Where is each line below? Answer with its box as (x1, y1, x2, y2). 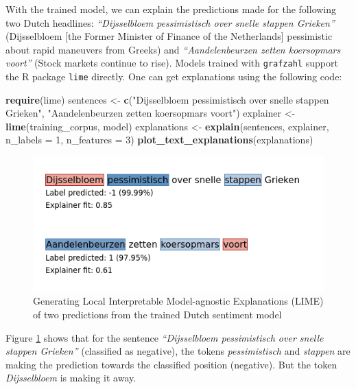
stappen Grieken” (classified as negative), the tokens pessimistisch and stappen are (5, 344, 351, 358)
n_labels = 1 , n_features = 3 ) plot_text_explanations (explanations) (5, 132, 313, 147)
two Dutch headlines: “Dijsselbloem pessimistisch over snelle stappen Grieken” (5, 15, 335, 30)
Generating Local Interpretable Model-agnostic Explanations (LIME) (33, 294, 324, 308)
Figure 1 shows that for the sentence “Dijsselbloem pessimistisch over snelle (5, 330, 324, 344)
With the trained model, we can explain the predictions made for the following (5, 2, 337, 16)
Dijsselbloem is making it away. (5, 370, 137, 385)
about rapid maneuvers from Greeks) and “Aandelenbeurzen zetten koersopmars (5, 42, 341, 56)
